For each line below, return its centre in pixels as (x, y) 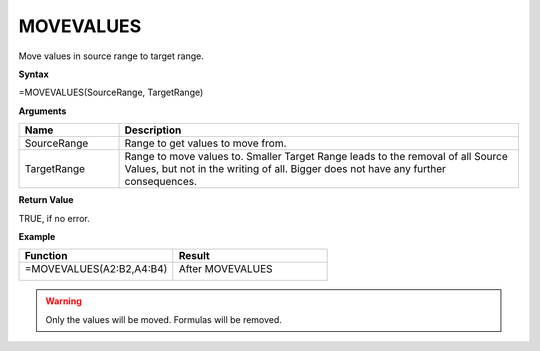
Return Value (46, 200)
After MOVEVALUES (226, 269)
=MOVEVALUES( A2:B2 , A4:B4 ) (96, 269)
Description (153, 130)
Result (194, 256)
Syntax (33, 74)
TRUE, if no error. (54, 218)
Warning (63, 301)
